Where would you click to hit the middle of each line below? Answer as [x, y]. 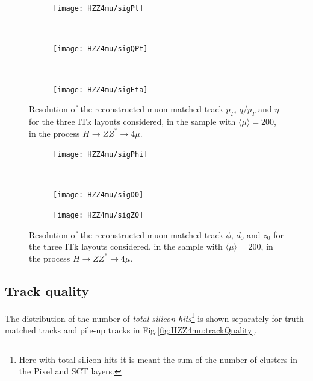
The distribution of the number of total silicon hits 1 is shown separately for [144, 317]
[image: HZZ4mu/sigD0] [98, 195]
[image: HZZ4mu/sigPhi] [101, 155]
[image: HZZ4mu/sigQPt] [101, 49]
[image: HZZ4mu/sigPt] [98, 8]
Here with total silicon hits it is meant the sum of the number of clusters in [158, 359]
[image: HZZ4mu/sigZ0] [98, 216]
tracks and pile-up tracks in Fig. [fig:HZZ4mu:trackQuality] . [148, 329]
